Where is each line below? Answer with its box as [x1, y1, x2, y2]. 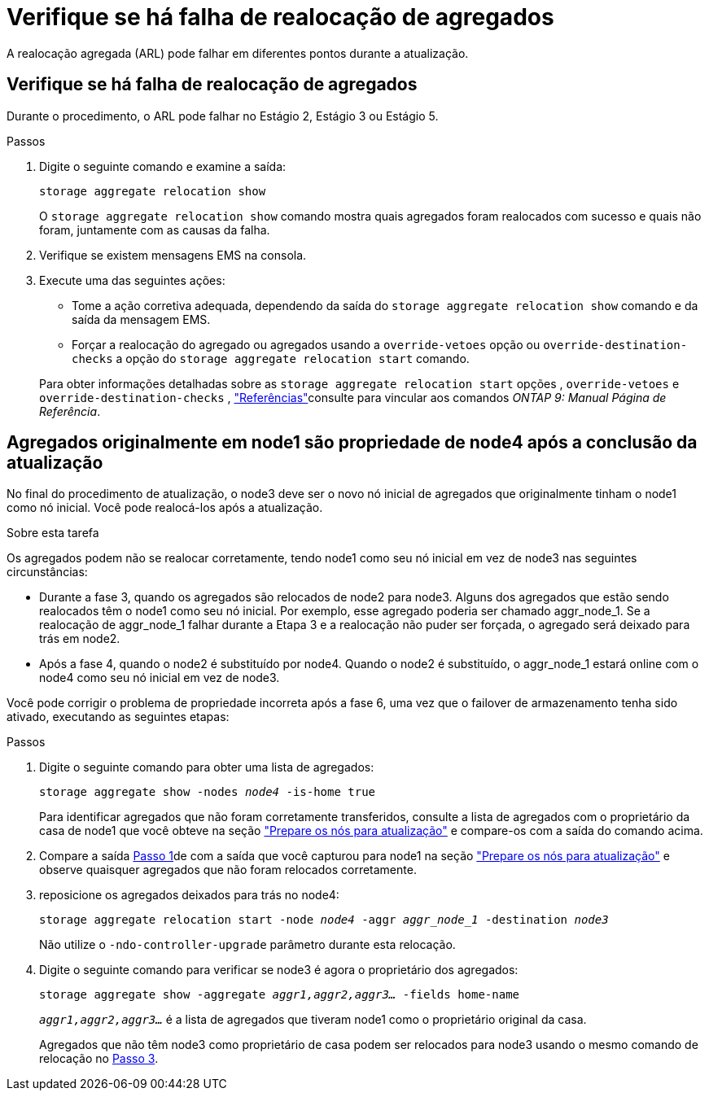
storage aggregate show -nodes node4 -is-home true [39, 785, 376, 799]
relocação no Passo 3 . [39, 1051, 159, 1066]
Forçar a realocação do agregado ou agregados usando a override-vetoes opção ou [72, 337, 541, 352]
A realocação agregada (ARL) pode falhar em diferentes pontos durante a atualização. [7, 46, 469, 60]
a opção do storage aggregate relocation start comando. [116, 351, 470, 365]
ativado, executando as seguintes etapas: [7, 710, 230, 724]
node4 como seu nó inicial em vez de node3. [39, 671, 280, 685]
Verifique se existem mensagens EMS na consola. [39, 247, 307, 262]
